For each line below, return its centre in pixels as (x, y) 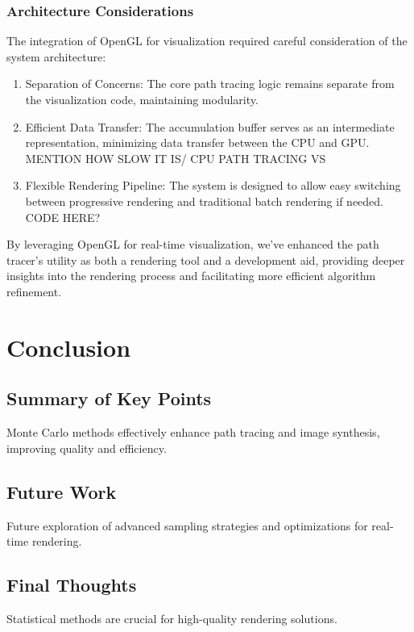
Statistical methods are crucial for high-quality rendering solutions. (172, 618)
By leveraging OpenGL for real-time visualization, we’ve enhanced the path (193, 244)
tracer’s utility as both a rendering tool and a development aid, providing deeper (206, 259)
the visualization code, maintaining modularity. (142, 99)
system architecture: (56, 56)
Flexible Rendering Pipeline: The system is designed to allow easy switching (213, 185)
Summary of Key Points (109, 398)
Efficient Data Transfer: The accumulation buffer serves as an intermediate (210, 126)
